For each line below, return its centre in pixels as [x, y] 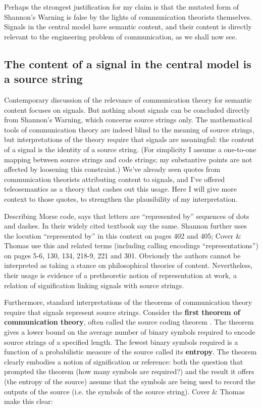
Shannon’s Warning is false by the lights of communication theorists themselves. [128, 16]
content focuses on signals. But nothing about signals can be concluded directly [127, 109]
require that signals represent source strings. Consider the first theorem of [122, 312]
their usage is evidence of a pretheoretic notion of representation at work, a [120, 275]
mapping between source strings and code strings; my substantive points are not [128, 159]
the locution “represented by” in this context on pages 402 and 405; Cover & [123, 235]
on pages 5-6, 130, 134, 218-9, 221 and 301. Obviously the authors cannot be [122, 255]
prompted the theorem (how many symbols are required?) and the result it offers [129, 371]
